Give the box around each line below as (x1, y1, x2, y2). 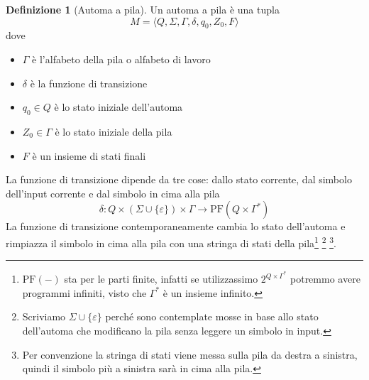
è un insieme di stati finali (32, 148, 146, 163)
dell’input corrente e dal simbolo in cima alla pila (6, 185, 220, 200)
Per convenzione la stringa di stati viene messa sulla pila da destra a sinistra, (22, 347, 358, 362)
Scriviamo (22, 309, 66, 324)
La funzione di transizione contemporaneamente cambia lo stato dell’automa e (6, 219, 346, 234)
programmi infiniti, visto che (22, 285, 147, 300)
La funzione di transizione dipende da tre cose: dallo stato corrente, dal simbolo (6, 172, 352, 187)
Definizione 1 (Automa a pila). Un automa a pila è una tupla (6, 2, 280, 16)
